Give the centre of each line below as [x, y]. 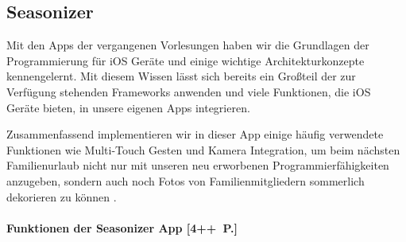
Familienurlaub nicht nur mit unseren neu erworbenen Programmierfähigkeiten [198, 165]
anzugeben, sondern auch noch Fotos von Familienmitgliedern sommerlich [186, 180]
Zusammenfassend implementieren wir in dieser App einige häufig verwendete [195, 134]
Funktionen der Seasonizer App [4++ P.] [122, 227]
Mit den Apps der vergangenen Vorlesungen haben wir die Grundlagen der [188, 45]
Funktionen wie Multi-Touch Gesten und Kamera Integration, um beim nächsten [203, 149]
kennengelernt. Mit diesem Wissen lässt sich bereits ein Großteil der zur [181, 76]
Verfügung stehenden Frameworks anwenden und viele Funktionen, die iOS [189, 91]
